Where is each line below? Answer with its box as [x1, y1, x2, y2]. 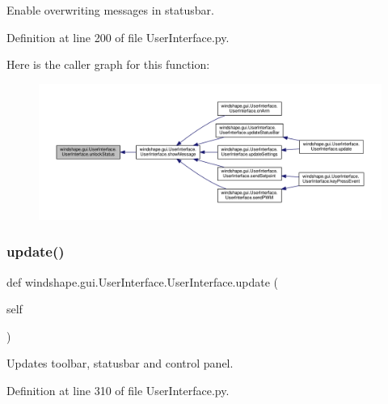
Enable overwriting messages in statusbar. [6, 2, 214, 18]
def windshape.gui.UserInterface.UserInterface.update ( [6, 273, 279, 290]
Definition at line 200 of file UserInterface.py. [6, 28, 230, 45]
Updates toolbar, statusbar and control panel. [6, 355, 234, 372]
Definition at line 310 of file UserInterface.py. [6, 382, 230, 399]
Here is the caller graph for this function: [6, 56, 210, 73]
